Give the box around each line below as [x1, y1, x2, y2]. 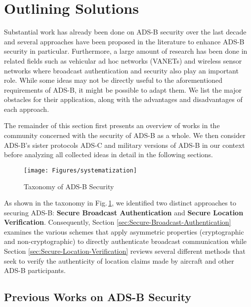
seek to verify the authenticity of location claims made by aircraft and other [4, 255, 234, 266]
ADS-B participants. [4, 265, 66, 275]
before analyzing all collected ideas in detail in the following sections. [4, 149, 213, 160]
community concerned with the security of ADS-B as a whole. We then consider [4, 130, 246, 140]
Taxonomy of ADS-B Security [24, 181, 114, 191]
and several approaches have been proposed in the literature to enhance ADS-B [4, 36, 245, 46]
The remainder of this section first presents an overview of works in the [4, 120, 220, 131]
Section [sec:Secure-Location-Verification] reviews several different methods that [4, 246, 246, 256]
